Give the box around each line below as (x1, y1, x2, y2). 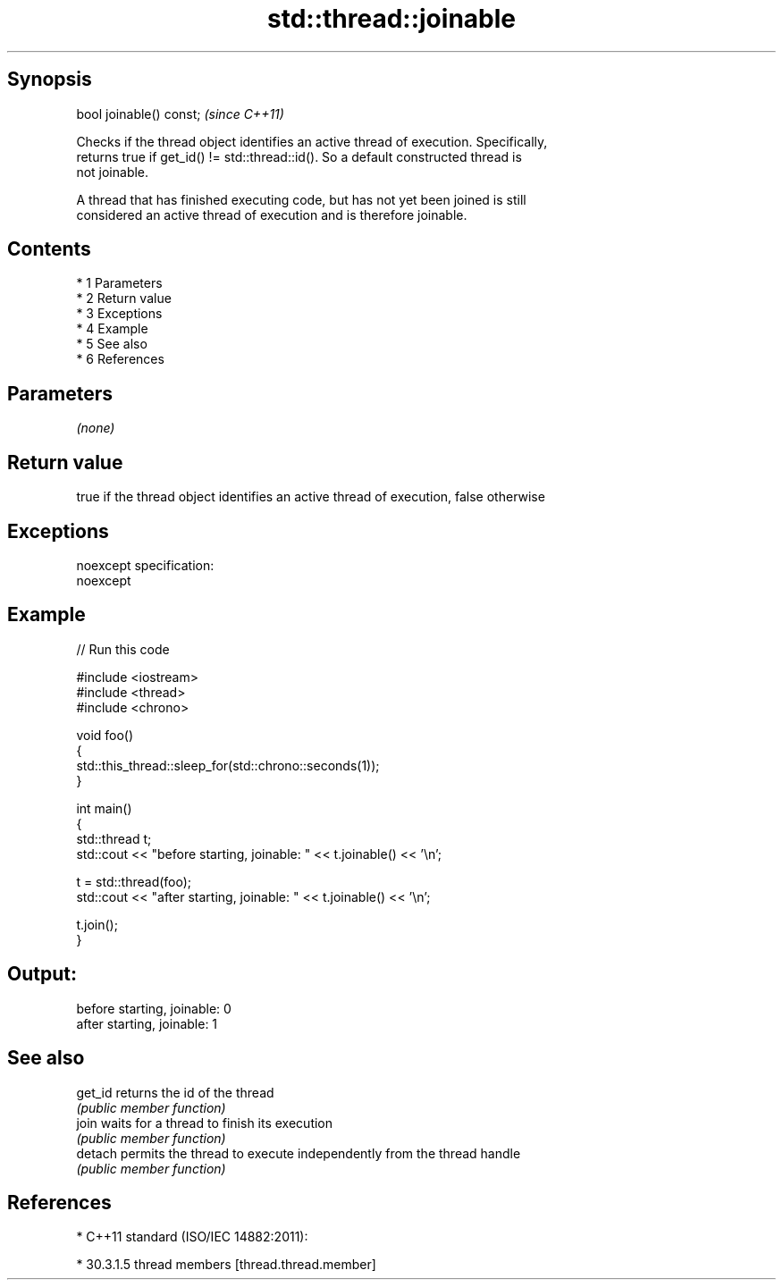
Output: (7, 963, 77, 986)
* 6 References (76, 351, 164, 367)
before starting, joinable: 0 (76, 1000, 232, 1016)
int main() (76, 800, 132, 816)
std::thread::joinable (266, 4, 516, 34)
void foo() (76, 727, 134, 743)
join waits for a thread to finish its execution (76, 1115, 333, 1131)
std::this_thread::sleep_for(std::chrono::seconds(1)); (76, 757, 380, 773)
